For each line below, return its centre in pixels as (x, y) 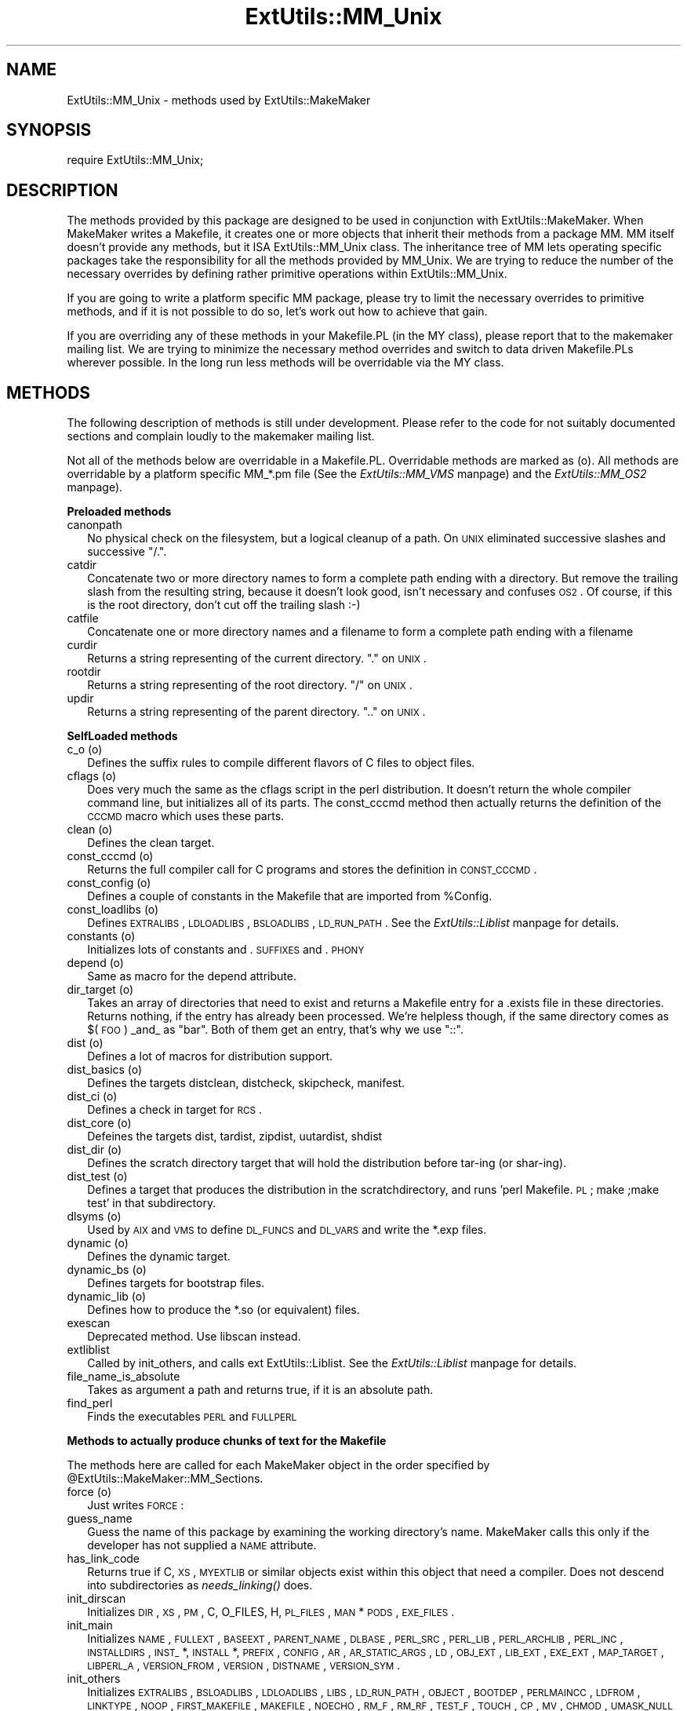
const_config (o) (109, 883)
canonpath (95, 525)
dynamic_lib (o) (107, 1297)
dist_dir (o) (95, 1150)
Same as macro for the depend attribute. (192, 976)
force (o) (89, 1492)
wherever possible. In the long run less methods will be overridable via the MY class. (285, 363)
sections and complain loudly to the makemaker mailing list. (221, 436)
